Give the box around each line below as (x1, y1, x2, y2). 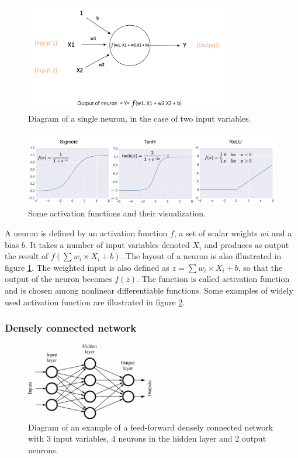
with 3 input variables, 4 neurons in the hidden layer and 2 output (28, 432, 266, 445)
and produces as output (204, 238, 289, 250)
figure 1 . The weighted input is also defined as (5, 261, 169, 273)
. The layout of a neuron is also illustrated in (120, 250, 282, 262)
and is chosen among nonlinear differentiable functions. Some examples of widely (5, 284, 293, 297)
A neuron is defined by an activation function (5, 227, 168, 239)
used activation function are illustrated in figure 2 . (5, 295, 185, 308)
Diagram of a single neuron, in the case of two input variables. (28, 112, 251, 125)
